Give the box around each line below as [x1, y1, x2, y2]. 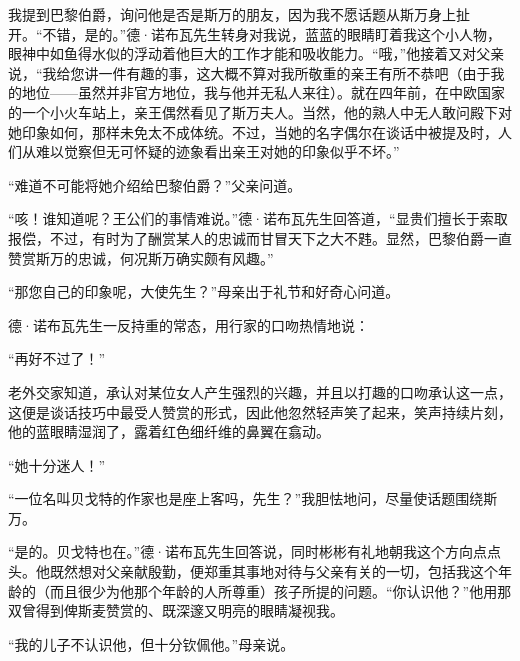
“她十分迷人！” [8, 454, 106, 475]
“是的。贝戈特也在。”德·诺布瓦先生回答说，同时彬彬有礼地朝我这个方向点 [8, 541, 488, 562]
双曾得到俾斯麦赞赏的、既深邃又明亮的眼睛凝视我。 [8, 600, 344, 621]
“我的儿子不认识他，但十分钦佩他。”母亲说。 [8, 633, 295, 654]
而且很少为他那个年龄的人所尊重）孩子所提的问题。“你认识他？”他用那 [49, 580, 512, 601]
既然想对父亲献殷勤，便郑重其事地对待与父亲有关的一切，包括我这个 [49, 561, 498, 582]
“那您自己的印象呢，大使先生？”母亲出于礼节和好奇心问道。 [8, 281, 400, 302]
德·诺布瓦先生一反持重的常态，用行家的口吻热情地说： [8, 314, 369, 335]
